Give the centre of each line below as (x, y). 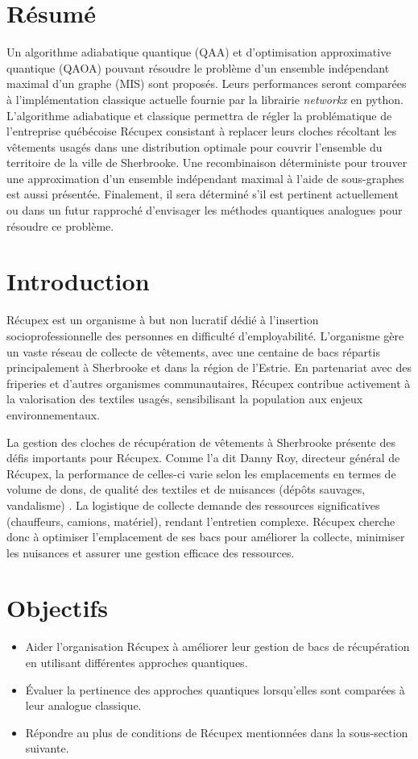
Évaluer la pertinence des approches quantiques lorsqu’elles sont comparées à (215, 689)
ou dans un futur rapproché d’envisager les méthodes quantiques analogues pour (205, 210)
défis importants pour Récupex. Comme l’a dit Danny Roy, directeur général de (203, 458)
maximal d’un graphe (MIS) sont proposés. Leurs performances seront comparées (207, 83)
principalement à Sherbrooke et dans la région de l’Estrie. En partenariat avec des (209, 367)
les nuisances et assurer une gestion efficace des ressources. (151, 552)
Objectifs (57, 608)
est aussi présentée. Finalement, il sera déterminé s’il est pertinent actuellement (203, 194)
